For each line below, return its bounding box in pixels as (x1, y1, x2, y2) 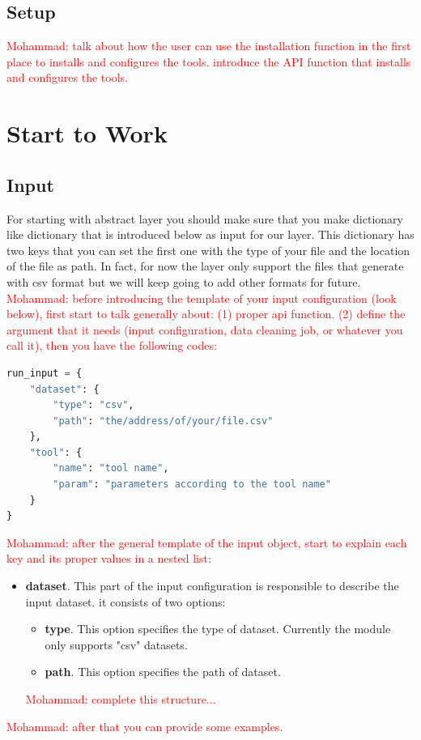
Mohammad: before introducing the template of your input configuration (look (6, 289, 397, 306)
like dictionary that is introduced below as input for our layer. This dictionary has (6, 226, 415, 243)
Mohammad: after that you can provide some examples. (6, 717, 283, 734)
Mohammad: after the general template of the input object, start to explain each (6, 534, 407, 551)
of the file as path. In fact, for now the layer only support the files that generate (6, 257, 404, 274)
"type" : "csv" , (53, 399, 134, 411)
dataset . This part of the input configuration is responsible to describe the (25, 577, 399, 594)
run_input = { (6, 367, 83, 379)
